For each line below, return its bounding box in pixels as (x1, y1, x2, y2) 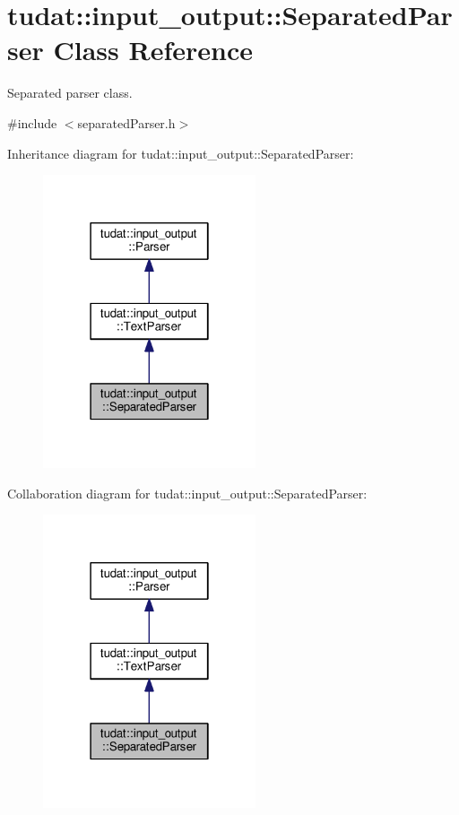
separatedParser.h (77, 113, 176, 132)
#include (7, 113, 57, 132)
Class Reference (53, 31, 253, 68)
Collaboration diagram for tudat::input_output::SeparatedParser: (7, 483, 368, 502)
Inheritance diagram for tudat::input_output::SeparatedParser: (7, 143, 354, 162)
